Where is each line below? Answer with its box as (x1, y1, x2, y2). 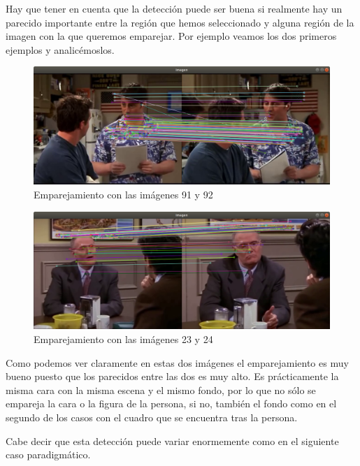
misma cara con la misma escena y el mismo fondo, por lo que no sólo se (6, 382, 316, 397)
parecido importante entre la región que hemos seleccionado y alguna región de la (6, 15, 354, 29)
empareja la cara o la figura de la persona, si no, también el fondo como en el (6, 396, 337, 411)
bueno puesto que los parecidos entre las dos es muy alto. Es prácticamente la (6, 369, 339, 384)
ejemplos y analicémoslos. (6, 42, 115, 57)
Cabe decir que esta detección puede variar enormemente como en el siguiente (6, 433, 339, 448)
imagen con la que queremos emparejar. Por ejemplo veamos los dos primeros (6, 29, 337, 43)
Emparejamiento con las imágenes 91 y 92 (34, 187, 213, 201)
